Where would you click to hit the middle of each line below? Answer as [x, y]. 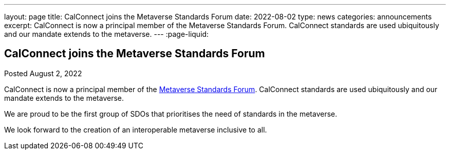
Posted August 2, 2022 [43, 73]
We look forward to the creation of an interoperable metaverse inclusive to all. [136, 129]
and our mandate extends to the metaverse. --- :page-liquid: [107, 34]
